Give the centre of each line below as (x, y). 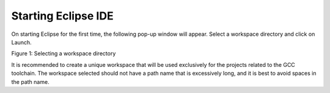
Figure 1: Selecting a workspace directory (64, 53)
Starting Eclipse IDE (62, 16)
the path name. (30, 81)
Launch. (21, 42)
